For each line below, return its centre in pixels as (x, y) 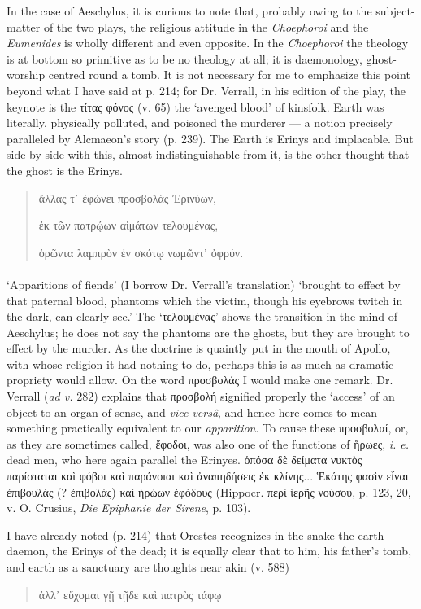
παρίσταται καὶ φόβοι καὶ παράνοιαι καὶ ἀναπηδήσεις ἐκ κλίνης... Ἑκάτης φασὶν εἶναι (208, 476)
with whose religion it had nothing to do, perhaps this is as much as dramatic (200, 364)
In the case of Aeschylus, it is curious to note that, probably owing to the (189, 11)
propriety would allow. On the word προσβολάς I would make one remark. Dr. (200, 380)
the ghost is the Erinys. (65, 170)
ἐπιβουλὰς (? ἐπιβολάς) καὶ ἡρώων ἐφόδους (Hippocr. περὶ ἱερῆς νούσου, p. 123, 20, (209, 491)
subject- (395, 11)
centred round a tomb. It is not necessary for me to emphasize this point (229, 74)
